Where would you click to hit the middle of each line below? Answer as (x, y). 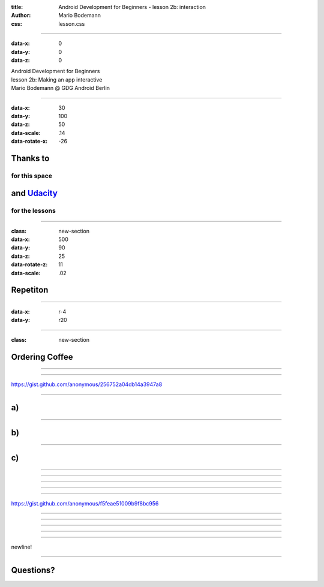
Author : (21, 16)
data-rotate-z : (29, 264)
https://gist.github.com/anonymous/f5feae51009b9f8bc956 (85, 503)
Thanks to (30, 158)
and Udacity (34, 193)
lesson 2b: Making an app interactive (57, 79)
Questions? (33, 570)
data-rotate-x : (29, 142)
